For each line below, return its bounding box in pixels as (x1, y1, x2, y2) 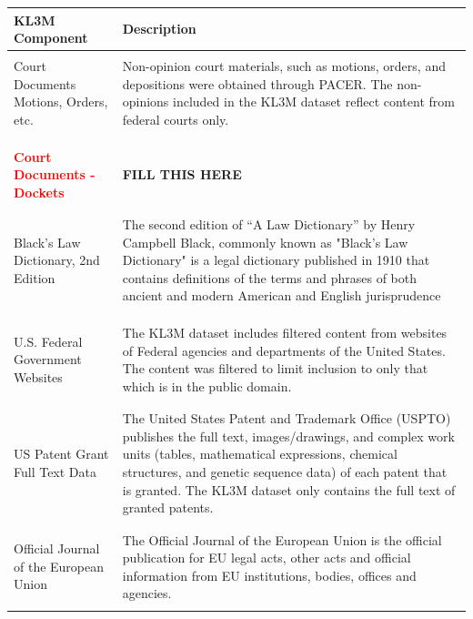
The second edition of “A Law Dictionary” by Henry (122, 215, 416, 234)
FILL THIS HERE (122, 165, 242, 184)
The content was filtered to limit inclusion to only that (122, 359, 428, 378)
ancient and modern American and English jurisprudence (122, 286, 441, 305)
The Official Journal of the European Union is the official (122, 530, 442, 549)
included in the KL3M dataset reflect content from (173, 92, 455, 111)
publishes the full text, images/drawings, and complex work (122, 426, 455, 445)
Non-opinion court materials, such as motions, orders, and (122, 56, 446, 76)
